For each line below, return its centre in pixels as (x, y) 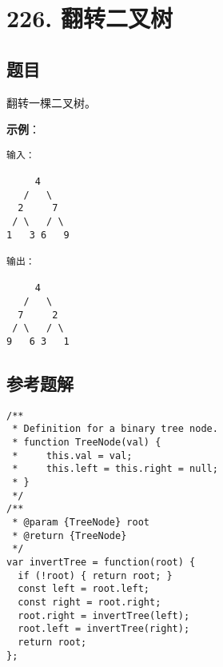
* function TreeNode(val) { (87, 443)
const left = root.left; (84, 589)
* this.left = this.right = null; (115, 469)
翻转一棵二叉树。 (51, 102)
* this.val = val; (72, 455)
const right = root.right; (90, 602)
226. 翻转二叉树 (90, 18)
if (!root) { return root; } (95, 575)
